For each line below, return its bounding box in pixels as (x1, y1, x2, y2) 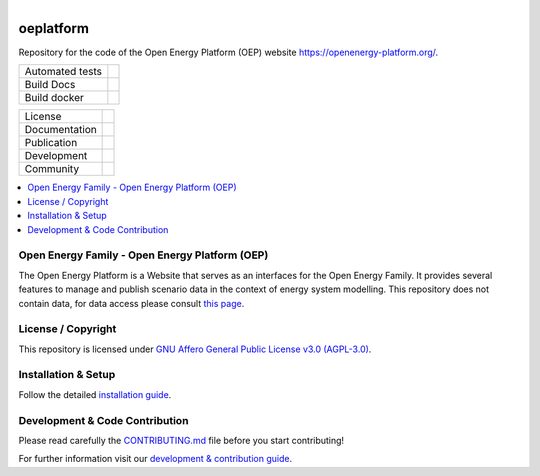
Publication (24, 136, 78, 150)
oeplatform (18, 20, 90, 37)
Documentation (24, 123, 97, 137)
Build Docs (24, 78, 76, 92)
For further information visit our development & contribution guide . (18, 453, 293, 465)
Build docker (24, 91, 85, 105)
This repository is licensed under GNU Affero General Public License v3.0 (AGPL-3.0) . (18, 343, 372, 355)
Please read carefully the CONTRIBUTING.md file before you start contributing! (18, 435, 345, 446)
